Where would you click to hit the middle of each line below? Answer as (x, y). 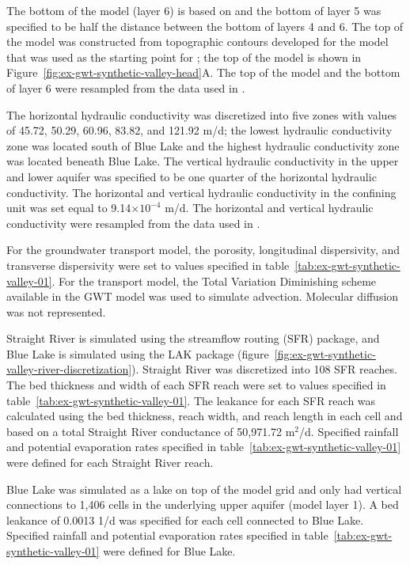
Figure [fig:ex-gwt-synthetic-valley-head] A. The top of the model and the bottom (203, 72)
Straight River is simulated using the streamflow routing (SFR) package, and (193, 338)
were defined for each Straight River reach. (110, 463)
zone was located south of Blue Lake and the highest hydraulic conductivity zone (203, 145)
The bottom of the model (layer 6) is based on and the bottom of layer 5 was (194, 10)
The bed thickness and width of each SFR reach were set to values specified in (196, 385)
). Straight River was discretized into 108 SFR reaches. (264, 369)
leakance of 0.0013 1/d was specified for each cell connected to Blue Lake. (185, 519)
